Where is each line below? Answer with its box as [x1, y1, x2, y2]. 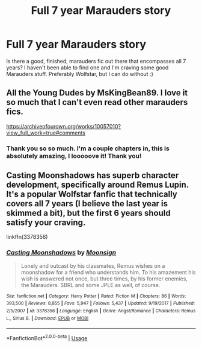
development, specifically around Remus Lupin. [6, 180, 189, 190]
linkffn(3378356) [6, 233, 48, 241]
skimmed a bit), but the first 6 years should [6, 208, 171, 218]
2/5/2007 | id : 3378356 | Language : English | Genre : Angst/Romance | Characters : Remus [6, 308, 196, 314]
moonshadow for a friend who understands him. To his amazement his [20, 268, 196, 276]
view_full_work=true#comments [6, 129, 86, 136]
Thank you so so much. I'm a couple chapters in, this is [6, 144, 170, 153]
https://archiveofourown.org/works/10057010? [6, 122, 121, 130]
